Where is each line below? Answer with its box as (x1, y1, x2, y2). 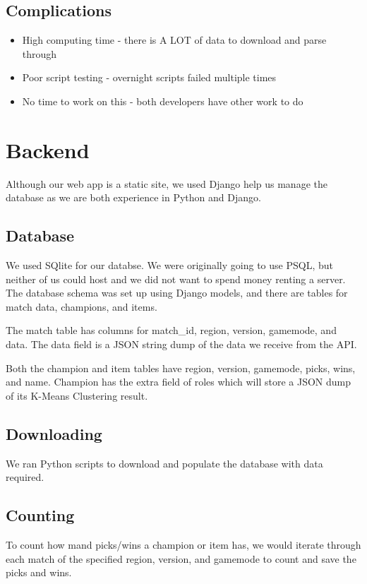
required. (6, 470, 44, 484)
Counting (6, 504, 75, 526)
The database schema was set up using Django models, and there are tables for (6, 285, 348, 300)
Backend (6, 135, 90, 164)
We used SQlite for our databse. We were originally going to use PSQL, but (6, 258, 333, 273)
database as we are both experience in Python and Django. (6, 190, 261, 205)
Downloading (6, 422, 102, 444)
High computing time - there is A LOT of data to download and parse (22, 32, 327, 47)
